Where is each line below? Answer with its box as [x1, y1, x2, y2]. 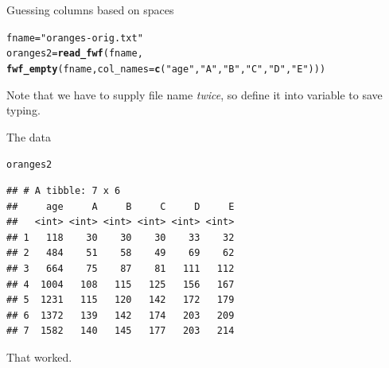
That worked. [6, 348, 72, 365]
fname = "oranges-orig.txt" [6, 32, 143, 44]
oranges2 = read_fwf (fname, [6, 48, 143, 60]
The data [6, 128, 51, 145]
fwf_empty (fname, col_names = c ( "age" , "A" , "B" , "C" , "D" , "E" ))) [6, 63, 326, 75]
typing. [6, 102, 41, 118]
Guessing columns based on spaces [6, 2, 174, 17]
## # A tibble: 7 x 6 [6, 185, 121, 196]
